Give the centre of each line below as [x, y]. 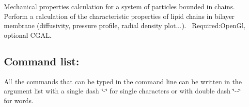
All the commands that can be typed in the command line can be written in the [123, 81]
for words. [19, 100]
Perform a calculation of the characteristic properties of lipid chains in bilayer [119, 16]
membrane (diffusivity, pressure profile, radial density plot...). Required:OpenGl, [125, 25]
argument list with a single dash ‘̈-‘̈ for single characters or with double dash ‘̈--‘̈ [123, 91]
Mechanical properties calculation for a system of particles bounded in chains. [119, 6]
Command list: [42, 61]
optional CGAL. [28, 35]
